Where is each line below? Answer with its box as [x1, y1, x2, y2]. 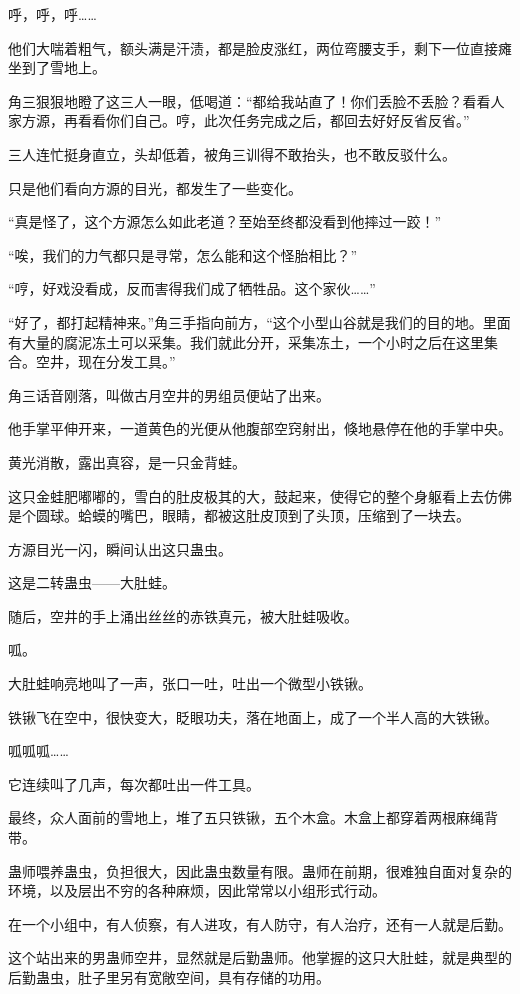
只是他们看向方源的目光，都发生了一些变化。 [8, 177, 302, 198]
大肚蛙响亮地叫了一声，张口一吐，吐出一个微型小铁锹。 [8, 673, 372, 694]
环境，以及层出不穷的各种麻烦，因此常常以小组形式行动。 [8, 880, 386, 901]
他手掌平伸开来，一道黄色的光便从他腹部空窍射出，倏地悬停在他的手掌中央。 [8, 418, 512, 439]
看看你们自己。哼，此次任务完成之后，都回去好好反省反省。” [77, 110, 470, 131]
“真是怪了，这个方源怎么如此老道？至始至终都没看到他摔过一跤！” [8, 211, 442, 232]
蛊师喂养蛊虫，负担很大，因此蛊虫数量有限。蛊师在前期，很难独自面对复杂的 [8, 860, 512, 881]
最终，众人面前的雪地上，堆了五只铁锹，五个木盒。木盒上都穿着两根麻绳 [8, 807, 484, 828]
